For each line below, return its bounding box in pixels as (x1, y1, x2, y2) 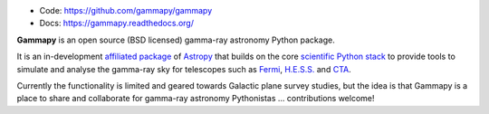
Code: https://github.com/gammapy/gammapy (39, 5, 213, 15)
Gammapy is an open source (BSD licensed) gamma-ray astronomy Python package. (16, 34, 335, 45)
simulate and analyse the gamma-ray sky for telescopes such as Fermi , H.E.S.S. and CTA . (16, 63, 352, 74)
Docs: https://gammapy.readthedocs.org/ (39, 18, 195, 29)
